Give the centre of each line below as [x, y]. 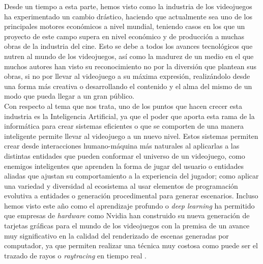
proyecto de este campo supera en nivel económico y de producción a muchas [124, 36]
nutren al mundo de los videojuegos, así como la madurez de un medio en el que [129, 56]
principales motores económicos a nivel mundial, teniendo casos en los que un [125, 26]
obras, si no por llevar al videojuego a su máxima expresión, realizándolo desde [127, 76]
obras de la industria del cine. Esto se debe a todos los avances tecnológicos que [128, 46]
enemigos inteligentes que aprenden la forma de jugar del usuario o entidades [124, 166]
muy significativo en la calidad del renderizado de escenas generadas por [116, 235]
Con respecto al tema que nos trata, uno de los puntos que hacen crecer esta [123, 106]
